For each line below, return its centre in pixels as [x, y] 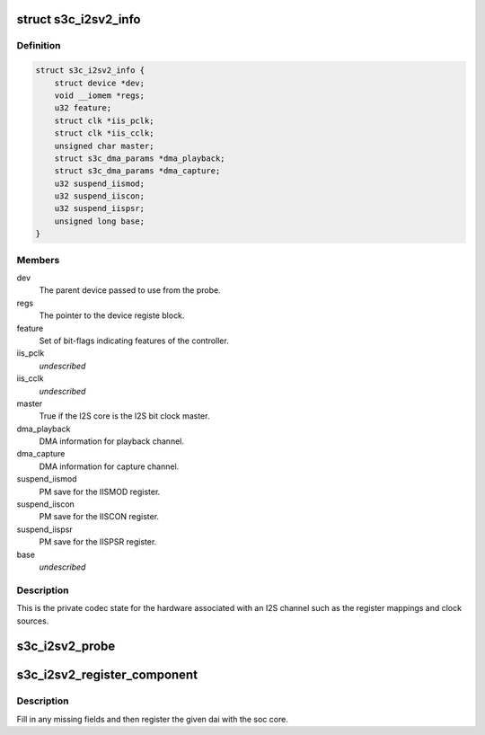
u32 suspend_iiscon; [100, 196]
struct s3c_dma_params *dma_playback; [140, 158]
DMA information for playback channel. [111, 441]
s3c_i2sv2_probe [66, 646]
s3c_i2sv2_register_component [107, 675]
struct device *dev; [100, 83]
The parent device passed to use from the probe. [130, 290]
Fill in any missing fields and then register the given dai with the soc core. [153, 719]
